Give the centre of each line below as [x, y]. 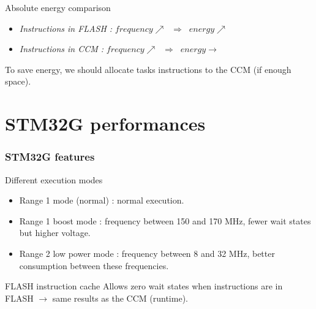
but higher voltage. [55, 233]
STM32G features [50, 157]
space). [18, 81]
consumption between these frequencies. [94, 265]
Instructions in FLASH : [66, 28]
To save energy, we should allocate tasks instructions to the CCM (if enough [148, 69]
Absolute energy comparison [58, 7]
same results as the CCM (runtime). [120, 298]
